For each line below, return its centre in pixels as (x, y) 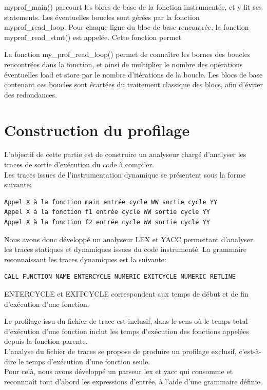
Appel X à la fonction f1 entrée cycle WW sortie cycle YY (107, 212)
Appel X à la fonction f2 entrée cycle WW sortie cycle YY (107, 222)
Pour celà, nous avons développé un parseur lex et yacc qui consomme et (119, 371)
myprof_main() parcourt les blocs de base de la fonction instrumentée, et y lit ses (133, 7)
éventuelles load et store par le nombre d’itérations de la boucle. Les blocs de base (133, 74)
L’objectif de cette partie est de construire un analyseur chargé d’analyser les (125, 154)
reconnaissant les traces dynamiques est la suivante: (85, 259)
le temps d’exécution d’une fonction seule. (84, 361)
